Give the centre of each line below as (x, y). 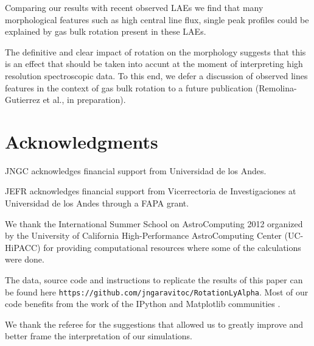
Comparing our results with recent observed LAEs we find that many (134, 7)
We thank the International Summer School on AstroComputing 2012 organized (154, 223)
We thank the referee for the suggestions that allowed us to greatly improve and (154, 324)
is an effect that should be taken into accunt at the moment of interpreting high (154, 64)
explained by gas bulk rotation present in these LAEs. (106, 31)
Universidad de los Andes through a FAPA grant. (97, 203)
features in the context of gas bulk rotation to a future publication (129, 87)
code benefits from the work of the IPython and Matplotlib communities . (143, 304)
